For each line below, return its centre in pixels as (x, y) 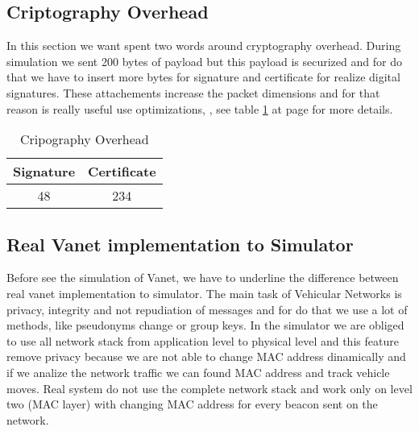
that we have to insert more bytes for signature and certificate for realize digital (203, 77)
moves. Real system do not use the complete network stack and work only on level (209, 388)
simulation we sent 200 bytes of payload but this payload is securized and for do (204, 61)
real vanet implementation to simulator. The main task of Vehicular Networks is (204, 293)
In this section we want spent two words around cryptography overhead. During (204, 46)
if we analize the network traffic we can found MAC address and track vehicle (198, 372)
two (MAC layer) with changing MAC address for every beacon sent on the (192, 404)
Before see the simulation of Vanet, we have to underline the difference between (203, 278)
